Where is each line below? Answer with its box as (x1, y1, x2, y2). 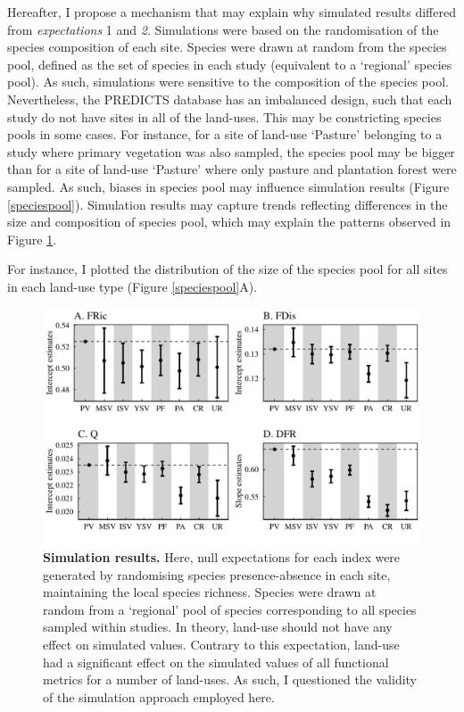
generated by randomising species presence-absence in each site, (43, 565, 391, 584)
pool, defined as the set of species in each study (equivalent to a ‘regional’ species (7, 54, 452, 73)
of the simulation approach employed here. (43, 687, 275, 706)
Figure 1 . (7, 229, 57, 248)
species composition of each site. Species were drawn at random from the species (7, 37, 447, 56)
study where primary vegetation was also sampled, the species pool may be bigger (7, 142, 455, 161)
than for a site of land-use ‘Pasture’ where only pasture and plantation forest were (7, 160, 457, 178)
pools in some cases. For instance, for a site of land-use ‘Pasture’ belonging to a (7, 125, 443, 144)
